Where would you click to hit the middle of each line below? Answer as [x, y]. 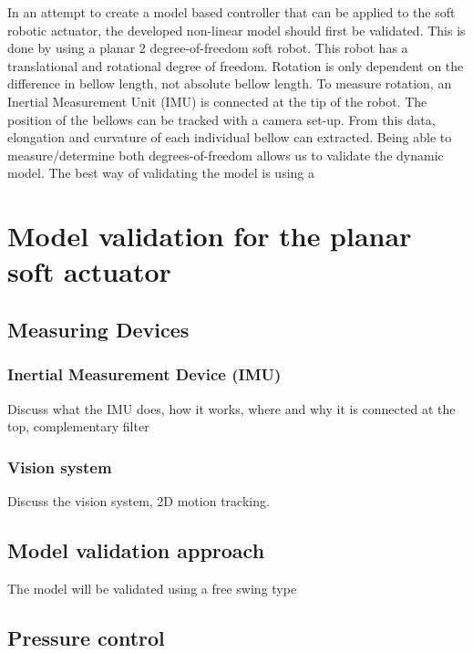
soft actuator [89, 271]
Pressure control [86, 637]
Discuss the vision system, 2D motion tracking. [139, 500]
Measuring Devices [98, 329]
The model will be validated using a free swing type [152, 588]
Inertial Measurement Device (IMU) [144, 374]
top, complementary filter [78, 426]
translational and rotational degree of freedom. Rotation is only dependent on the [236, 65]
